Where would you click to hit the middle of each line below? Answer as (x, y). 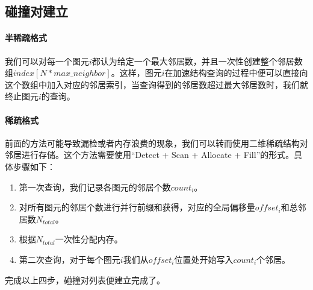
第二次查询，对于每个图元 (70, 259)
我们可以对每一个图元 (47, 61)
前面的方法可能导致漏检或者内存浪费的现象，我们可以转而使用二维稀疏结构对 (156, 143)
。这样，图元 (136, 73)
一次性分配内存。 (89, 239)
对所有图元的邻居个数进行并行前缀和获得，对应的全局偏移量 (137, 207)
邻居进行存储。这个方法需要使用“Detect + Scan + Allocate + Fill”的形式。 (150, 155)
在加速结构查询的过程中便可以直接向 (236, 73)
